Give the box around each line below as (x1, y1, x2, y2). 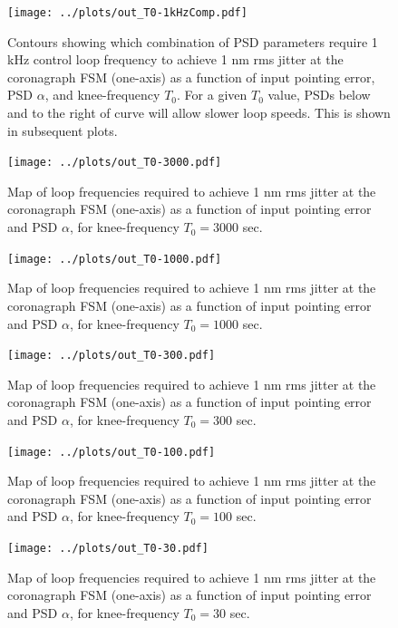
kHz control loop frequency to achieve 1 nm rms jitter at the (7, 50, 344, 69)
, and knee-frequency (44, 85, 160, 104)
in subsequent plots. (7, 121, 118, 140)
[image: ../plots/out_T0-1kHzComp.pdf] (7, 6, 248, 19)
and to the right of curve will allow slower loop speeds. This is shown (7, 103, 391, 122)
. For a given (177, 85, 248, 104)
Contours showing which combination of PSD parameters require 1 (7, 32, 378, 51)
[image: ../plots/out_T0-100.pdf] (7, 445, 216, 459)
